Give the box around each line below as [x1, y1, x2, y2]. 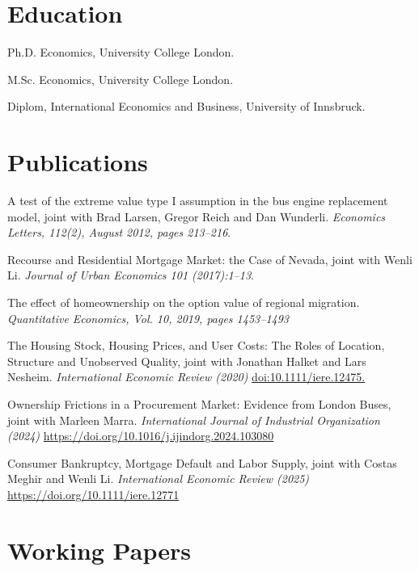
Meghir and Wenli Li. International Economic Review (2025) [7, 470, 310, 487]
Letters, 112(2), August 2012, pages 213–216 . [7, 224, 231, 241]
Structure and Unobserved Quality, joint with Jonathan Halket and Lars [7, 352, 366, 369]
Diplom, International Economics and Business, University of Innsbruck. [7, 98, 366, 115]
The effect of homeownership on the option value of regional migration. [7, 294, 360, 310]
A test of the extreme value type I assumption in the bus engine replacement [7, 192, 388, 209]
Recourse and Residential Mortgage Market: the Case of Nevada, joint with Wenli [7, 250, 413, 267]
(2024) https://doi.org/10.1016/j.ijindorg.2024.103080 [7, 427, 274, 444]
